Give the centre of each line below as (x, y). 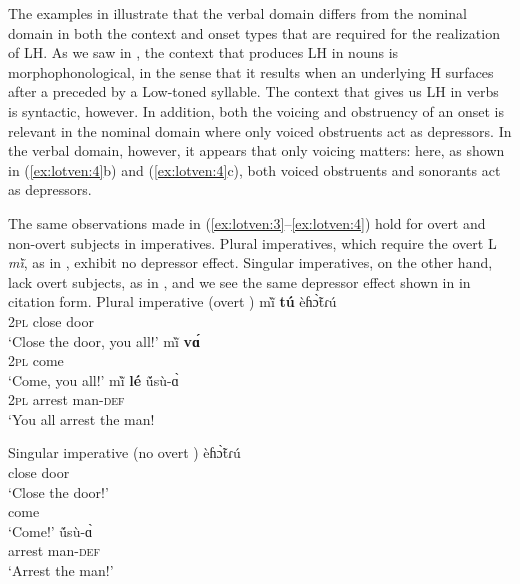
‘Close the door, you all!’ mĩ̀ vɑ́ (104, 340)
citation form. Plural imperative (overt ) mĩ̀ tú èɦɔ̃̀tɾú (172, 301)
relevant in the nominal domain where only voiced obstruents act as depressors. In (260, 130)
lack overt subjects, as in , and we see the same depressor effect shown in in (239, 281)
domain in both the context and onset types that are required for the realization (254, 32)
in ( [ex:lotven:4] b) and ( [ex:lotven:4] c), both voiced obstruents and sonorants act (254, 169)
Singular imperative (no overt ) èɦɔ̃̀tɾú (124, 452)
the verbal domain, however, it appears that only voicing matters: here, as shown (256, 150)
